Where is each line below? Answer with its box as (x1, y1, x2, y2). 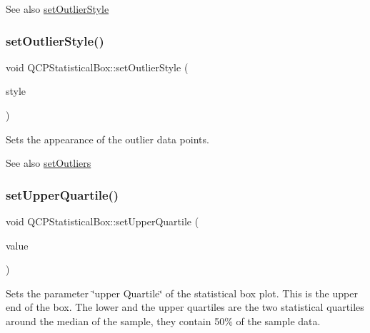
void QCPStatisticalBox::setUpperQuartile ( (6, 214, 199, 228)
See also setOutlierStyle (6, 1, 109, 16)
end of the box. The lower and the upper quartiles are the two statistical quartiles (6, 299, 364, 314)
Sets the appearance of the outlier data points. (6, 131, 209, 146)
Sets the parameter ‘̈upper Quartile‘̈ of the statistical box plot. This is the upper (6, 285, 358, 300)
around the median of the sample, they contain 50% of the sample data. (6, 313, 321, 328)
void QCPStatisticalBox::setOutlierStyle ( (6, 59, 189, 74)
